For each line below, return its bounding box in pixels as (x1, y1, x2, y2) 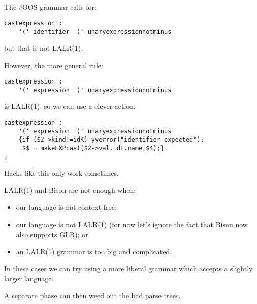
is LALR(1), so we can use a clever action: (4, 101, 136, 112)
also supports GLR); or (16, 229, 88, 239)
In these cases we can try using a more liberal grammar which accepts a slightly (4, 263, 253, 273)
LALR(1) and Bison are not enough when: (4, 184, 136, 195)
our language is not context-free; (16, 202, 117, 212)
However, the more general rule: (4, 60, 103, 70)
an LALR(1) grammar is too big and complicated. (16, 246, 172, 257)
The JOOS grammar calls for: (4, 2, 97, 12)
